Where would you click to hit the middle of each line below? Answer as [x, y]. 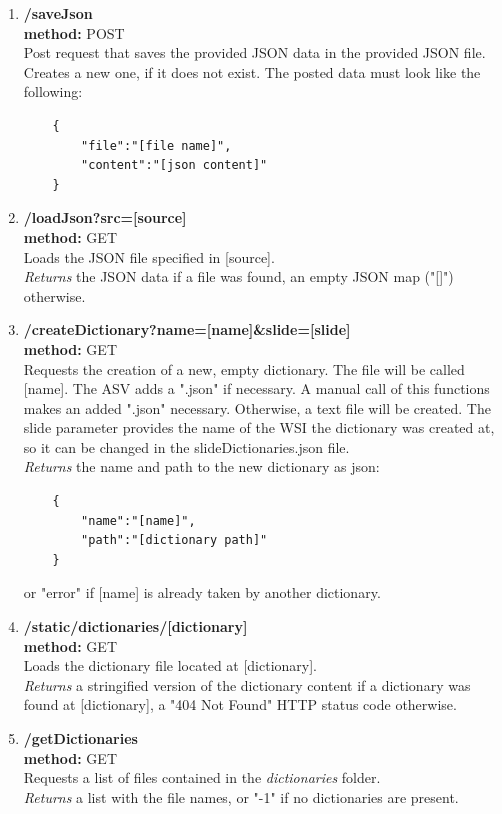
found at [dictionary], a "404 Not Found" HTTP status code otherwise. [240, 704]
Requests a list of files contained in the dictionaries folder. [202, 777]
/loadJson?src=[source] [105, 217]
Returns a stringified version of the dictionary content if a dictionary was [247, 684]
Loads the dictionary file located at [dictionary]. [170, 665]
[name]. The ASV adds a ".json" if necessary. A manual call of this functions [256, 388]
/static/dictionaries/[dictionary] [135, 626]
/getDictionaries [80, 738]
